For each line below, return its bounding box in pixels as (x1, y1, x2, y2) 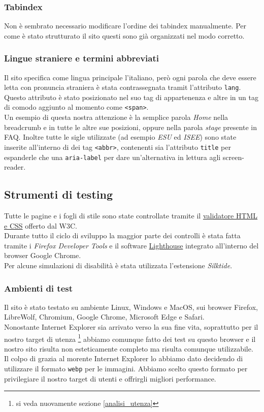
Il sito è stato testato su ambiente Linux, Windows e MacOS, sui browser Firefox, (4, 301, 258, 312)
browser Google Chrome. (4, 250, 81, 261)
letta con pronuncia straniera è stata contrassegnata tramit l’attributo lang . (4, 82, 241, 92)
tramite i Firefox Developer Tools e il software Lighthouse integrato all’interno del (4, 240, 259, 250)
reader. (4, 162, 26, 172)
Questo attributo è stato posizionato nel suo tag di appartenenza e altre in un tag (4, 91, 258, 102)
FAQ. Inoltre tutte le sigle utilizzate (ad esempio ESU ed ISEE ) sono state (4, 132, 237, 142)
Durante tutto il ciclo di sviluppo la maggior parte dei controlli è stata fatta (4, 230, 241, 241)
